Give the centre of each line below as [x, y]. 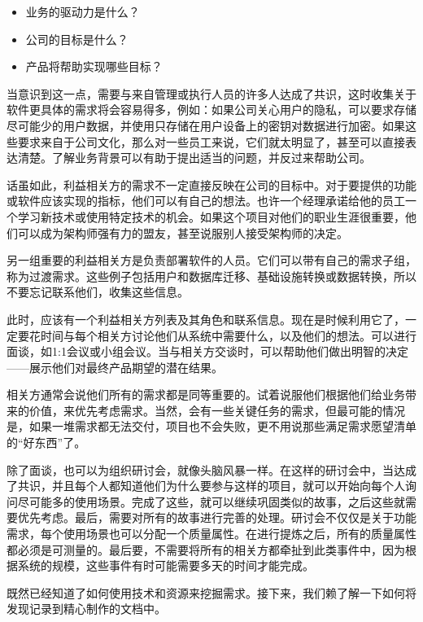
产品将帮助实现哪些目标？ [94, 66]
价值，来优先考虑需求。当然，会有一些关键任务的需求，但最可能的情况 [217, 410]
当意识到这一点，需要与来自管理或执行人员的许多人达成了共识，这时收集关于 [211, 93]
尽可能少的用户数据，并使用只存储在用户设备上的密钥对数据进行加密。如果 [206, 125]
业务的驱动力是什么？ [83, 11]
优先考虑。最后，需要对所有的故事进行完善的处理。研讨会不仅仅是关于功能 [217, 517]
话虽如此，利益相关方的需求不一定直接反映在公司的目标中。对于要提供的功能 [211, 184]
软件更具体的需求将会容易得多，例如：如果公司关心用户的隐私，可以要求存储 [211, 110]
